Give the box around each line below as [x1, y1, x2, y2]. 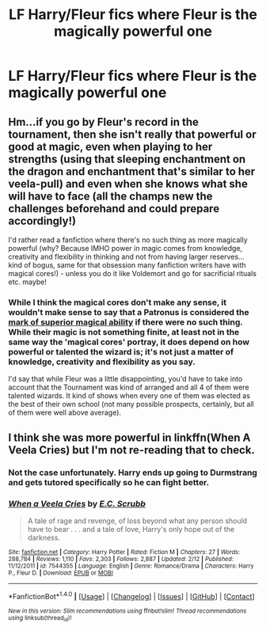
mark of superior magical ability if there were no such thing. [8, 317, 243, 328]
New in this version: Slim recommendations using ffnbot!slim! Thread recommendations [8, 607, 247, 615]
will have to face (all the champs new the [8, 189, 213, 203]
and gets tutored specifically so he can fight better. [8, 476, 210, 488]
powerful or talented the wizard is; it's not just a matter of [8, 346, 234, 357]
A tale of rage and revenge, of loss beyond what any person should [27, 516, 248, 526]
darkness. [27, 533, 61, 542]
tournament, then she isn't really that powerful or [8, 127, 256, 141]
